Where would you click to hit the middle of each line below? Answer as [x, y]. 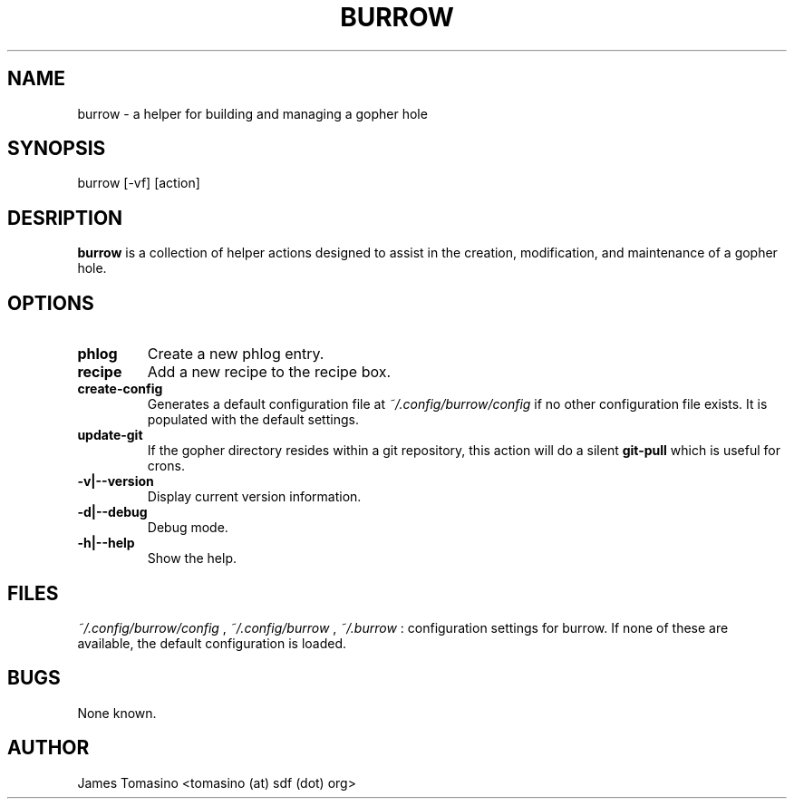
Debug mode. [188, 528]
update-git [110, 435]
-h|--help [106, 543]
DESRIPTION [65, 218]
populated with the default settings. [253, 420]
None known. [117, 713]
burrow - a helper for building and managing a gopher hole [252, 113]
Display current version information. [254, 497]
